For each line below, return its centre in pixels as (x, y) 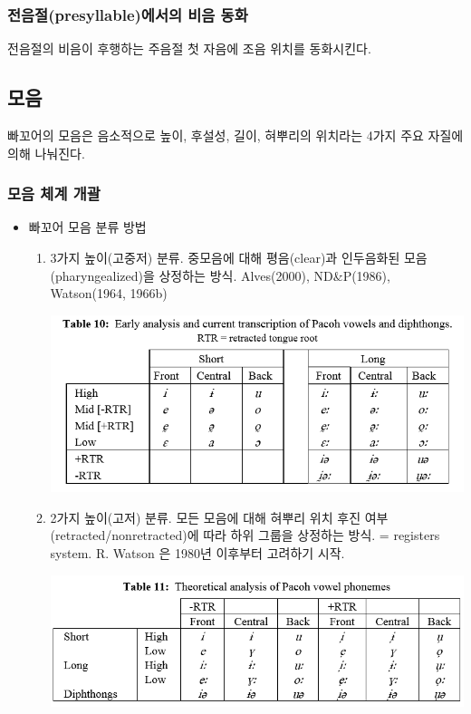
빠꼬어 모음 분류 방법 (87, 227)
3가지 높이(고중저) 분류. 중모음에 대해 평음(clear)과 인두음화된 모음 (239, 258)
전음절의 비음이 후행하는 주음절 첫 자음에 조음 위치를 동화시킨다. (189, 48)
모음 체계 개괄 (54, 193)
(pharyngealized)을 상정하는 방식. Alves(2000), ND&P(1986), (220, 275)
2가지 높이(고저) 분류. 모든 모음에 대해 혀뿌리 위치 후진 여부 (219, 517)
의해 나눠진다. (46, 153)
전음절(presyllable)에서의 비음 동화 (128, 14)
